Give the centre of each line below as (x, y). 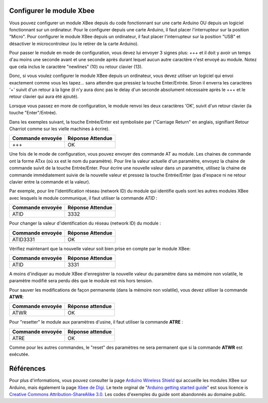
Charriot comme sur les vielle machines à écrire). (60, 129)
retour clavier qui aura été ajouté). (44, 96)
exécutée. (19, 354)
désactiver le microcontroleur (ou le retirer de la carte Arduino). (74, 43)
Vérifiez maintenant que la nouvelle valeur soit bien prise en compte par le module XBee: (100, 248)
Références (27, 368)
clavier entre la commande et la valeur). (50, 182)
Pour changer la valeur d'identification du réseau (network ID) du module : (85, 223)
